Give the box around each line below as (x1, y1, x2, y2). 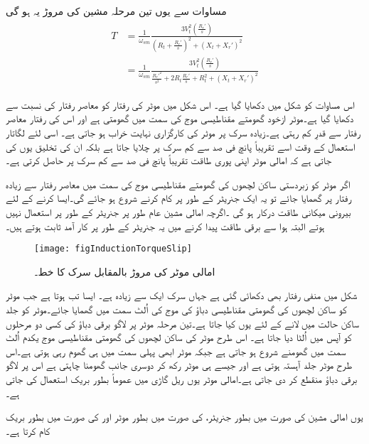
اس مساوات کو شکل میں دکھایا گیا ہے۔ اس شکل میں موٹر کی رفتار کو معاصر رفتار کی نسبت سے (6, 97, 355, 112)
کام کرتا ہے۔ (6, 423, 50, 438)
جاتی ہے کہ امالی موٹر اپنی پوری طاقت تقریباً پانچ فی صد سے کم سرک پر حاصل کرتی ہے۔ (6, 153, 332, 168)
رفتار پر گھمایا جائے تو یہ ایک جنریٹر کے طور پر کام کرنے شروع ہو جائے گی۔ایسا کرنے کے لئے (6, 190, 351, 205)
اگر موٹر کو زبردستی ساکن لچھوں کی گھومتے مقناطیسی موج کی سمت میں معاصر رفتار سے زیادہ (6, 176, 351, 191)
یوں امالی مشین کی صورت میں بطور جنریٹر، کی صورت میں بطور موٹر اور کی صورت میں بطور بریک (6, 409, 363, 424)
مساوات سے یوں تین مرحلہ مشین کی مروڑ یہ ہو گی (6, 4, 227, 18)
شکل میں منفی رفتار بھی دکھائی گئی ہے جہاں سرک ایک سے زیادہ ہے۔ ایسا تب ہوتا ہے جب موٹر (6, 288, 358, 303)
